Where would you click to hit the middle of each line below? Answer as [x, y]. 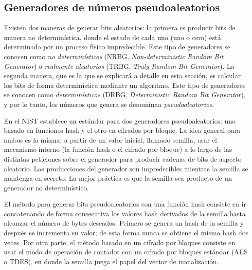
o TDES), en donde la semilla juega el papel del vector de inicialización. [111, 261]
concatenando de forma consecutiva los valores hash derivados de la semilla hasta [125, 213]
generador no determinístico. [46, 187]
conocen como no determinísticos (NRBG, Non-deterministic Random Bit [114, 56]
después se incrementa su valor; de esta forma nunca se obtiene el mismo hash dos [126, 233]
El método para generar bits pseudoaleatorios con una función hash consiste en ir [125, 204]
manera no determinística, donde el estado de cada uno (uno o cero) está [112, 37]
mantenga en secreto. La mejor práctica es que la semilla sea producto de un [118, 178]
